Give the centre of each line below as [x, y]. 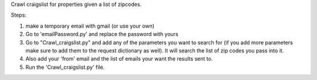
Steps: [18, 15]
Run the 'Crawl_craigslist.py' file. [65, 67]
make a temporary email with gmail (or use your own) [90, 26]
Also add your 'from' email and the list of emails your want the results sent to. [119, 59]
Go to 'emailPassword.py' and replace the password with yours [102, 34]
